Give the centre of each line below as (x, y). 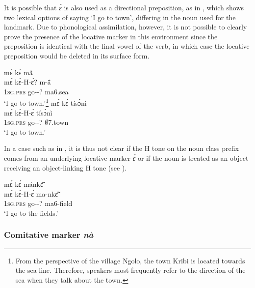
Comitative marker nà (49, 235)
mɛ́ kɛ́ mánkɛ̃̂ (24, 184)
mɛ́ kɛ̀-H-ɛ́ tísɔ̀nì (28, 112)
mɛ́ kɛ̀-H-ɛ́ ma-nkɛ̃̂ (31, 193)
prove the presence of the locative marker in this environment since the (111, 36)
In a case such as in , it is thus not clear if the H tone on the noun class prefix (121, 148)
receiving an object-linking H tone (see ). (65, 167)
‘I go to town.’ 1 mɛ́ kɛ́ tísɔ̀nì (45, 102)
